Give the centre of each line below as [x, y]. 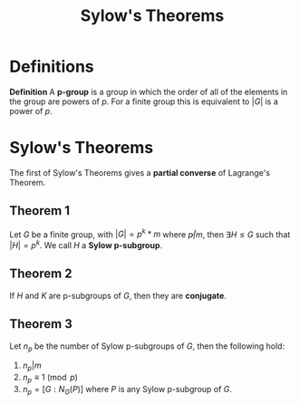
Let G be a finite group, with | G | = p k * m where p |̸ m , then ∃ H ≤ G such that [150, 234]
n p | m [32, 366]
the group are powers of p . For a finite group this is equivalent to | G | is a [144, 101]
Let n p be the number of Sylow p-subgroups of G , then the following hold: [147, 347]
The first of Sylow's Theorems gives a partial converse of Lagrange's [140, 172]
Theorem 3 [41, 324]
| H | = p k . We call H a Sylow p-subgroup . [86, 244]
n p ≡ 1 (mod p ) [50, 379]
